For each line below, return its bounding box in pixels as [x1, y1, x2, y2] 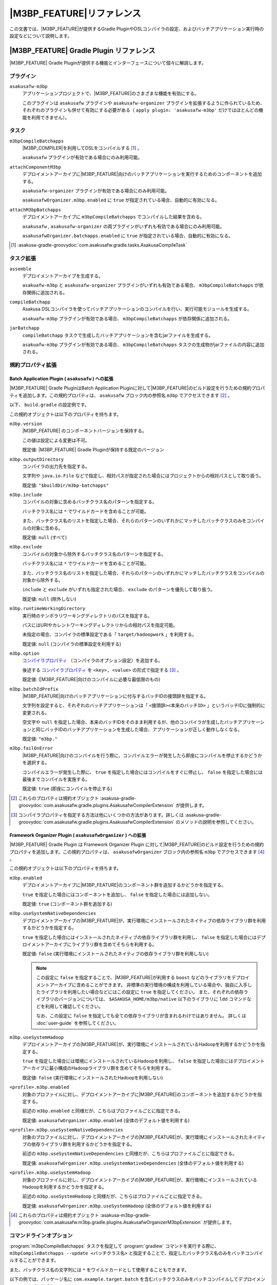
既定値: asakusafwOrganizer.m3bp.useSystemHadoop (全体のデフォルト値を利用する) [22, 1203, 211, 1209]
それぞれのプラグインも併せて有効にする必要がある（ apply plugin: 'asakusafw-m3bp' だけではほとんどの [22, 107, 259, 113]
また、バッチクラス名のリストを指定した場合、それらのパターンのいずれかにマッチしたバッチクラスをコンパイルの [22, 570, 265, 576]
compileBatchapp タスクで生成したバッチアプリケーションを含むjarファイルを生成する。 [22, 332, 213, 338]
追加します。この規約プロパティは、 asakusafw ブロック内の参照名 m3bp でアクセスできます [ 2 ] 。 [23, 392, 233, 398]
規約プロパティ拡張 [9, 361, 57, 369]
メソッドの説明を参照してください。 [180, 819, 256, 825]
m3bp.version [9, 420, 43, 427]
